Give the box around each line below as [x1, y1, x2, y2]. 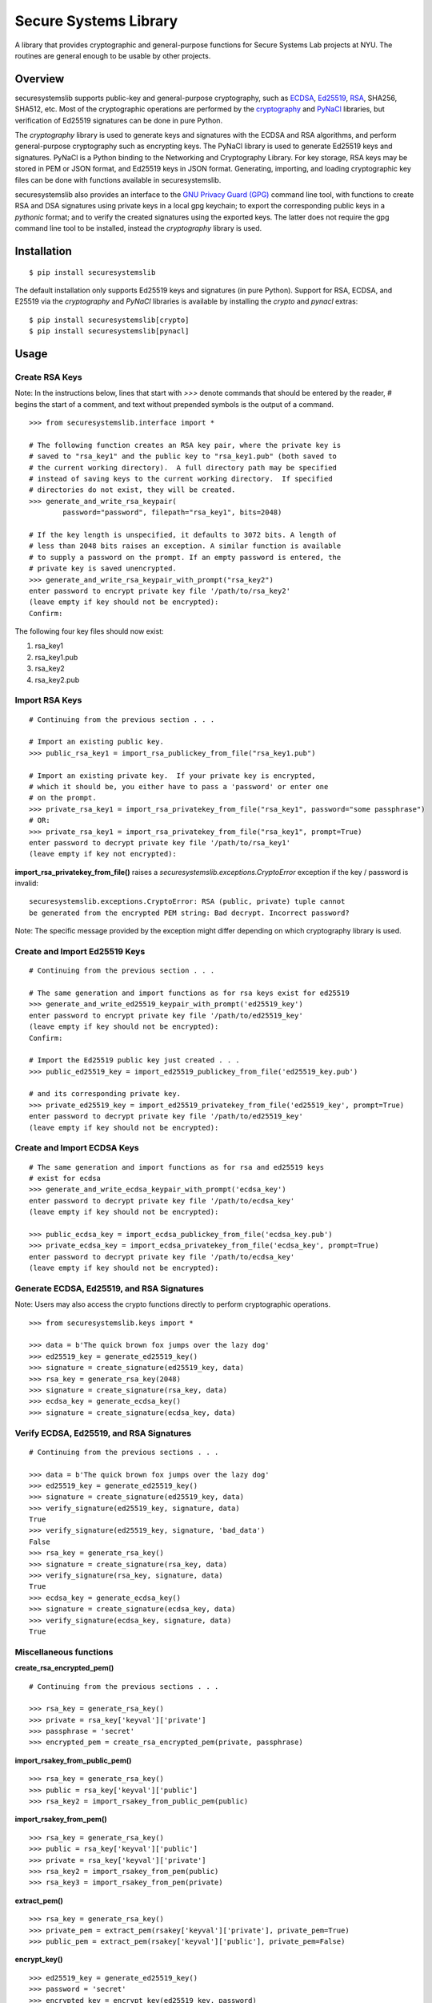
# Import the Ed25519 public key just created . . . [29, 1056, 240, 1065]
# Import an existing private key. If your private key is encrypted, [29, 771, 316, 780]
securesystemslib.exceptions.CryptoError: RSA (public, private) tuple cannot [29, 897, 346, 906]
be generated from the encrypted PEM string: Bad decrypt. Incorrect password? [29, 908, 350, 917]
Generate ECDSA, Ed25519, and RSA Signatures [14, 1283, 204, 1294]
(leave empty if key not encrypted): [29, 849, 178, 859]
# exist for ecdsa [29, 1174, 102, 1183]
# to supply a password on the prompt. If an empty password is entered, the [29, 553, 342, 562]
